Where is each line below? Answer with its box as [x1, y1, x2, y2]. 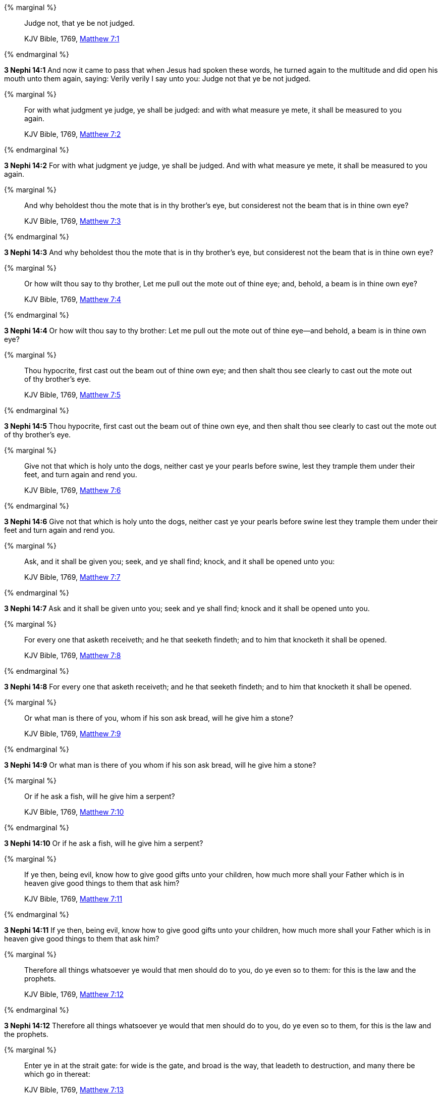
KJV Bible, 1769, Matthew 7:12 [24, 990, 124, 999]
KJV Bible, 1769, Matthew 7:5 [24, 390, 121, 399]
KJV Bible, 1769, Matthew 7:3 [24, 217, 121, 225]
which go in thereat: [24, 1070, 90, 1078]
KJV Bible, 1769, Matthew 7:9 [24, 729, 121, 738]
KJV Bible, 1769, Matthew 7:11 [24, 894, 123, 903]
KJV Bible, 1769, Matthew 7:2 [24, 130, 121, 138]
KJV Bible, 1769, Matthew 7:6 [24, 486, 121, 494]
